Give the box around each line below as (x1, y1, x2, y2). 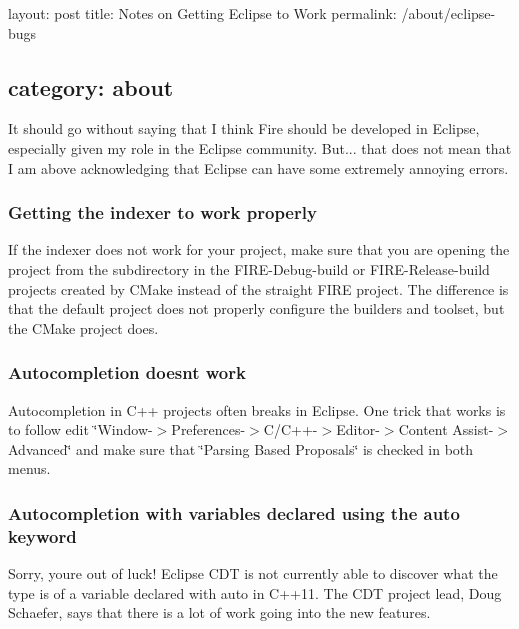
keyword (8, 523, 77, 548)
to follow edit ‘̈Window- (8, 419, 153, 440)
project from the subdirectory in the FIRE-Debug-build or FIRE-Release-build (8, 258, 490, 279)
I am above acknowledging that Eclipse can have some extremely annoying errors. (8, 157, 509, 178)
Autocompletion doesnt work (8, 360, 246, 385)
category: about (8, 71, 174, 102)
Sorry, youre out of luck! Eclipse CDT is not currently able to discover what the (8, 563, 498, 584)
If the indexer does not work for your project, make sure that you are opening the (8, 239, 510, 260)
